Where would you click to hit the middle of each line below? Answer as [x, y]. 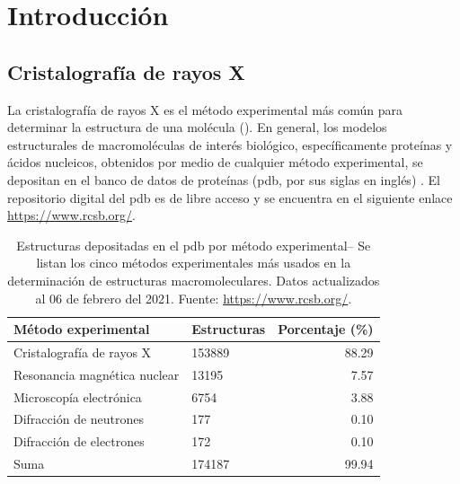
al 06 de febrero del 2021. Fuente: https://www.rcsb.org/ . [194, 298]
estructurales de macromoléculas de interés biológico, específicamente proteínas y [230, 144]
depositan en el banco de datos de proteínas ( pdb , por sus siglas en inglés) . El [224, 179]
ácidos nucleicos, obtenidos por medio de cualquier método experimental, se [215, 162]
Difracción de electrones [79, 441]
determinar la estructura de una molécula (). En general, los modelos [197, 127]
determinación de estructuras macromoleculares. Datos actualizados [194, 280]
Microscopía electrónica [78, 396]
